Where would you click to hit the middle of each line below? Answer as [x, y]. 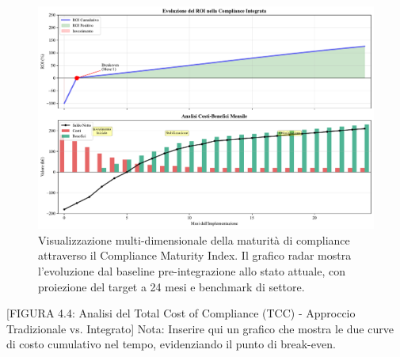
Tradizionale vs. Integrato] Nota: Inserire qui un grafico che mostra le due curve [200, 328]
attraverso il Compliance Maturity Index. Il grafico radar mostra [195, 255]
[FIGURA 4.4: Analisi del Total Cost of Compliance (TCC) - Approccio [181, 313]
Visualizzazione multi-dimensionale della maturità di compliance [194, 239]
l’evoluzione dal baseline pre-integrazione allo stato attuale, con [192, 270]
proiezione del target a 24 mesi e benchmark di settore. [171, 286]
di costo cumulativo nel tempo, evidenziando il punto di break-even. [171, 344]
